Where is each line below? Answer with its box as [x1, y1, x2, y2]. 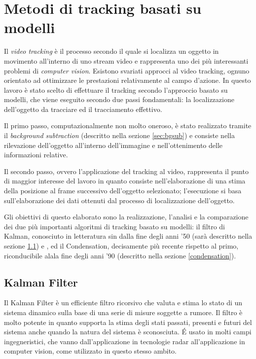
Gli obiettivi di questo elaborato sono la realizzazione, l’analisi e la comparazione [4, 212, 249, 222]
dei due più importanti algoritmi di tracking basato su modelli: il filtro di [4, 221, 225, 231]
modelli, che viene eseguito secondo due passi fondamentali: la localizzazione [4, 94, 234, 105]
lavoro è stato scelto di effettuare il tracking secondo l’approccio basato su [4, 84, 228, 95]
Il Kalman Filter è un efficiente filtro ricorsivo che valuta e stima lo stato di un [4, 297, 243, 308]
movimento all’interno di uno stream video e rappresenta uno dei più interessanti [4, 55, 249, 66]
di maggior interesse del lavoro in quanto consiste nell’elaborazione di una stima [4, 176, 246, 186]
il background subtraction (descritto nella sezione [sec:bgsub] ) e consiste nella [4, 130, 235, 141]
